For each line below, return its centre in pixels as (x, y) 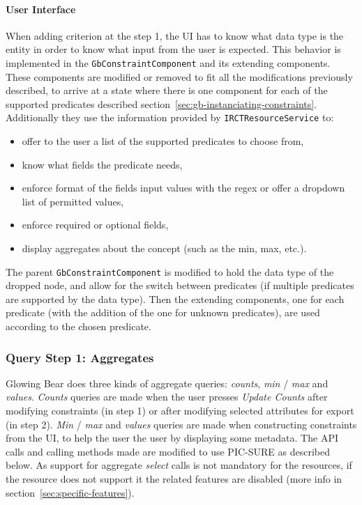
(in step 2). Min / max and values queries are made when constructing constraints (181, 424)
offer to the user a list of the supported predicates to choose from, (163, 141)
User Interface (41, 9)
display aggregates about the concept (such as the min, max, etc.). (164, 248)
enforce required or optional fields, (95, 225)
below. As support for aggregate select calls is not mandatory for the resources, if (179, 465)
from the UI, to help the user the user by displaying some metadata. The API (172, 438)
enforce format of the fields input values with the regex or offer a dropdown (183, 188)
